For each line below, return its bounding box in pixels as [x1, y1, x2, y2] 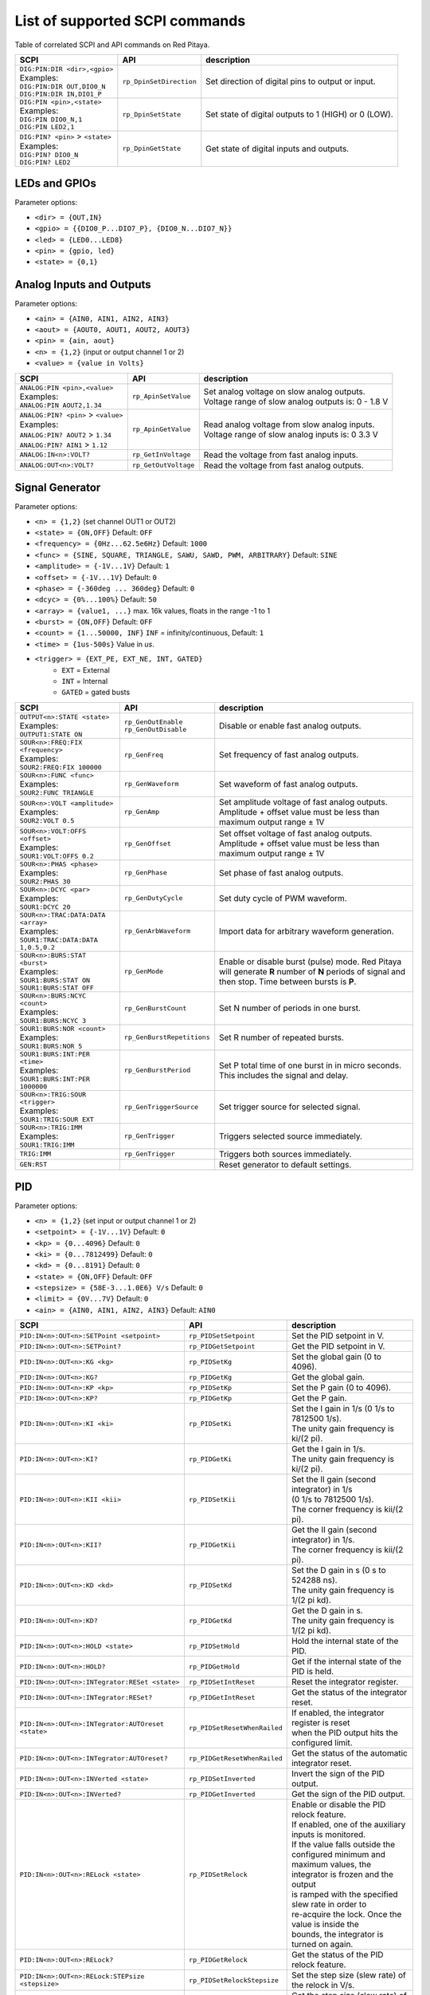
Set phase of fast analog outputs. [219, 867, 344, 878]
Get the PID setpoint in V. [291, 1341, 385, 1352]
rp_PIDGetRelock [188, 1955, 248, 1964]
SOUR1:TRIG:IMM [19, 1140, 75, 1149]
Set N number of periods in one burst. [219, 1002, 362, 1013]
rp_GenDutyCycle [123, 894, 183, 903]
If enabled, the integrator [291, 1708, 385, 1719]
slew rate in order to [291, 1899, 367, 1910]
